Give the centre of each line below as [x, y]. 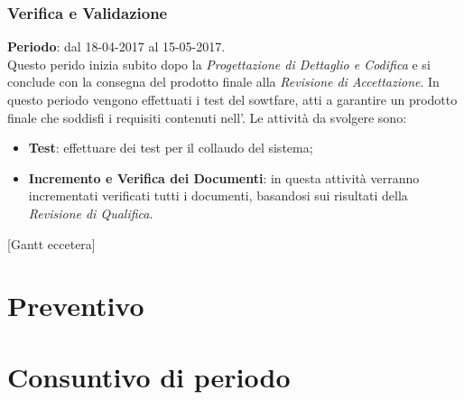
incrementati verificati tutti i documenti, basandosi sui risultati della [218, 195]
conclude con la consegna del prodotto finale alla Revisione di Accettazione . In [223, 82]
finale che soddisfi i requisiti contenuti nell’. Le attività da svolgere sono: [207, 117]
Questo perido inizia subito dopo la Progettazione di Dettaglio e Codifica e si [219, 64]
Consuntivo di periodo [149, 376]
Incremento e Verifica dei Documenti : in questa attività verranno [224, 177]
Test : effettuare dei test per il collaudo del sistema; [171, 148]
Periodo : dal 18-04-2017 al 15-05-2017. [116, 47]
